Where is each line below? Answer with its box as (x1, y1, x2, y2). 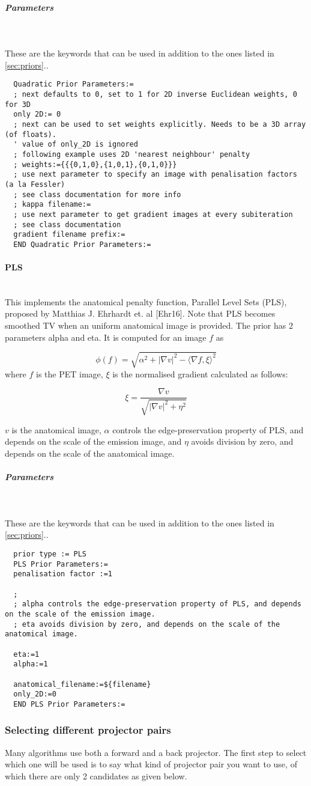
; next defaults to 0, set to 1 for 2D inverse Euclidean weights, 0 (13, 90, 297, 99)
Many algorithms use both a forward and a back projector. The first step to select (5, 746, 307, 758)
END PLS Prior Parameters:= (13, 699, 125, 708)
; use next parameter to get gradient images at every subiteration (13, 210, 293, 219)
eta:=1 (13, 650, 40, 659)
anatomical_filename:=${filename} (13, 680, 151, 689)
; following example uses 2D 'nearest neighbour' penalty (13, 150, 250, 159)
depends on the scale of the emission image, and (5, 435, 182, 448)
